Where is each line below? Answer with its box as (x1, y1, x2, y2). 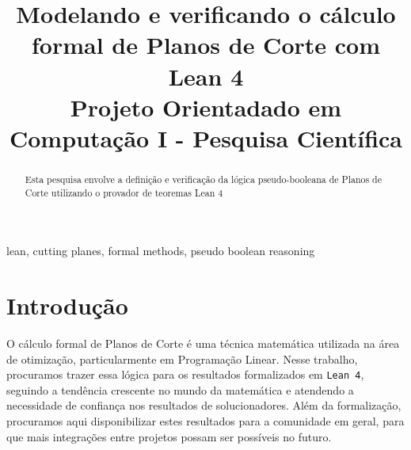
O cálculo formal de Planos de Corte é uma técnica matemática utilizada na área (6, 334, 400, 351)
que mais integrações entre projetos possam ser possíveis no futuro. (6, 428, 332, 444)
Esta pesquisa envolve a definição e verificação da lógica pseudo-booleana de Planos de (25, 172, 382, 185)
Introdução (6, 289, 128, 322)
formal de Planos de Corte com (32, 29, 380, 61)
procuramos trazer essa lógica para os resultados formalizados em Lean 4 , (6, 366, 364, 383)
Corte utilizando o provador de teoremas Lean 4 (25, 185, 223, 199)
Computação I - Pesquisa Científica (9, 121, 403, 154)
